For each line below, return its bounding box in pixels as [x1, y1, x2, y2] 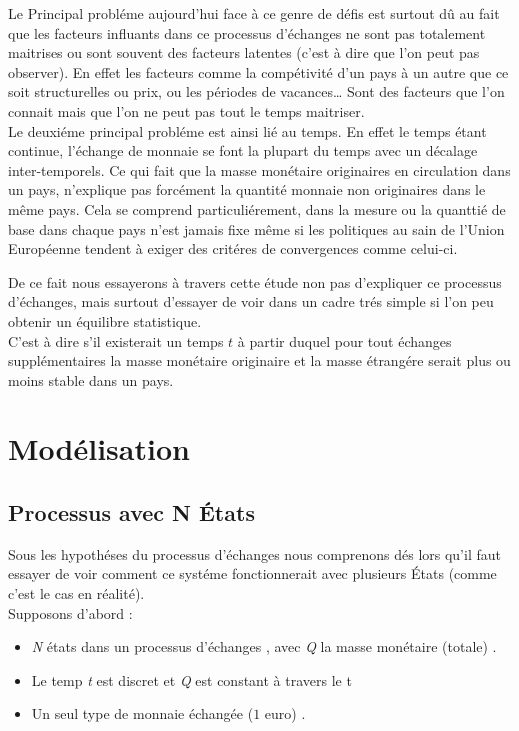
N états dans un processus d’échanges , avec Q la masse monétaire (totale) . [31, 636, 497, 657]
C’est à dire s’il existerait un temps [8, 330, 224, 351]
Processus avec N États [8, 497, 255, 528]
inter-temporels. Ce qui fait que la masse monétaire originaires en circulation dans [8, 159, 511, 180]
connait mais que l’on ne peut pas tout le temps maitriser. [8, 100, 365, 121]
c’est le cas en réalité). [8, 583, 145, 604]
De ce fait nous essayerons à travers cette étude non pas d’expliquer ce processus [8, 271, 502, 292]
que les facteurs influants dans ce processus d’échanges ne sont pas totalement [8, 22, 486, 43]
